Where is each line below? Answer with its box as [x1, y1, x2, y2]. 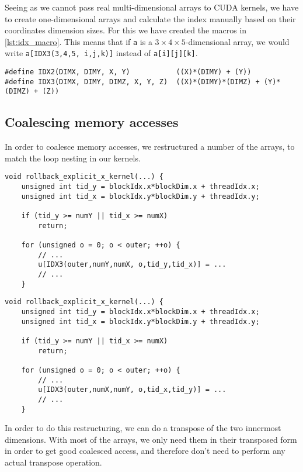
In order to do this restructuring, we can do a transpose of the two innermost [5, 422, 281, 434]
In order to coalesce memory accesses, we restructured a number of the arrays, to [5, 140, 295, 153]
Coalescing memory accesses [5, 113, 179, 131]
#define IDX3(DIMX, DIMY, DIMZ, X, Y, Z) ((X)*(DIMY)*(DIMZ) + [5, 77, 260, 86]
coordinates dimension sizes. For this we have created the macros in [5, 24, 247, 36]
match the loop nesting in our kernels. [5, 151, 141, 164]
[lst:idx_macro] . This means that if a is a [5, 35, 152, 47]
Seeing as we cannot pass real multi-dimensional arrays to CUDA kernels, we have [5, 1, 299, 13]
